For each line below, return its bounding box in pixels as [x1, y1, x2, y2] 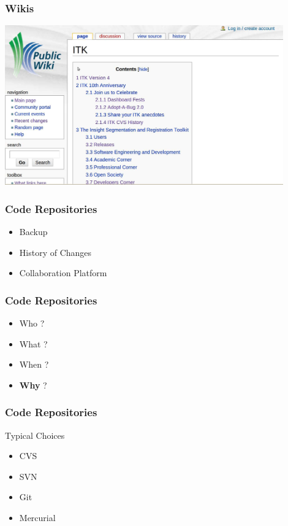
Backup [19, 225, 48, 238]
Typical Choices [5, 428, 65, 441]
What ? [19, 337, 48, 350]
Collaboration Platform [19, 266, 107, 279]
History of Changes [19, 246, 92, 258]
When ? [19, 358, 49, 371]
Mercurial [19, 511, 56, 524]
